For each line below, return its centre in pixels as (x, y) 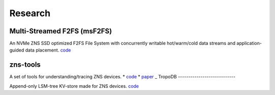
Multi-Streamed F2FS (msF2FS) (61, 31)
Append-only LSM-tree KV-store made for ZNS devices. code (74, 86)
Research (30, 13)
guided (17, 50)
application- (249, 43)
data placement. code (48, 50)
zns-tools (25, 65)
